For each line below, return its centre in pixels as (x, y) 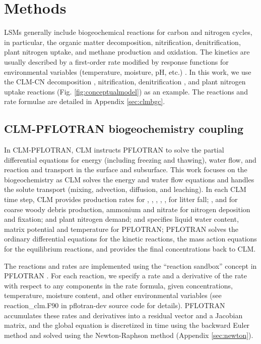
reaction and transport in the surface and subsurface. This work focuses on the (126, 169)
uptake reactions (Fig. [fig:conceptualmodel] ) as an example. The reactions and (126, 91)
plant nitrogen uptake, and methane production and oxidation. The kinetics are (127, 52)
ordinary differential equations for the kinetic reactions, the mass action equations (130, 239)
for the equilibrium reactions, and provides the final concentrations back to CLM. (130, 249)
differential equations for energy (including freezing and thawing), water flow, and (130, 159)
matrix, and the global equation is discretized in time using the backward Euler (127, 325)
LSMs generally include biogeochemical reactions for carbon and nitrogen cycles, (128, 32)
